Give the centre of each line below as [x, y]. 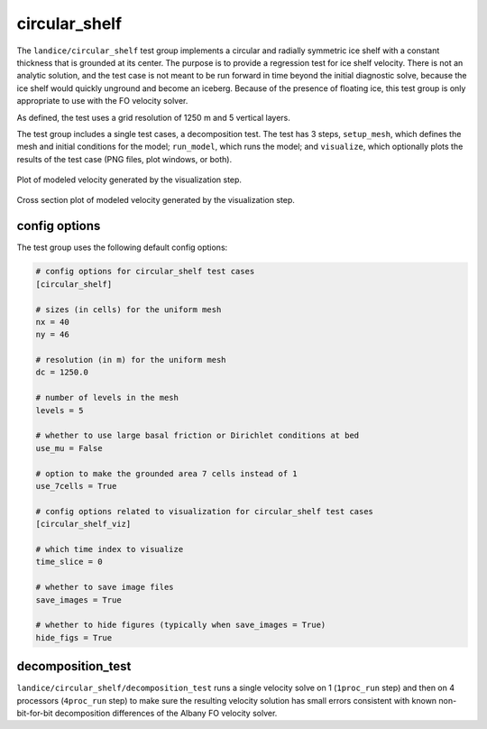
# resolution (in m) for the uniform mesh [131, 360]
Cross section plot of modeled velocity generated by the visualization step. [156, 200]
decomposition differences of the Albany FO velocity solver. [166, 713]
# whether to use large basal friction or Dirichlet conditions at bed [198, 436]
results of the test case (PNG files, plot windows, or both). [124, 159]
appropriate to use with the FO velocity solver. [102, 101]
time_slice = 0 [69, 562]
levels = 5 [60, 410]
